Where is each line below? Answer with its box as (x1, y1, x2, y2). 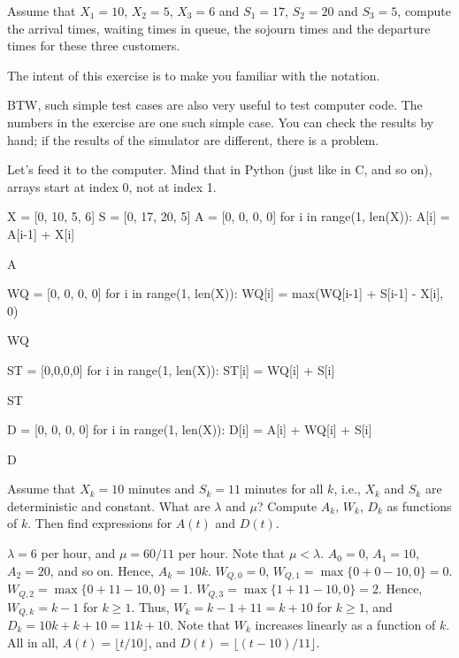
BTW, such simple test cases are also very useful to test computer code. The (7, 96, 423, 114)
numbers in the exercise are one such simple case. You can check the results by (7, 112, 434, 131)
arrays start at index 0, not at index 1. (7, 177, 217, 195)
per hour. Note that (178, 544, 286, 562)
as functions (386, 496, 452, 515)
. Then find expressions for (27, 514, 172, 532)
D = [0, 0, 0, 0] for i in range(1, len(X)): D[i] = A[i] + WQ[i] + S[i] (7, 420, 372, 439)
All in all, (7, 632, 58, 651)
